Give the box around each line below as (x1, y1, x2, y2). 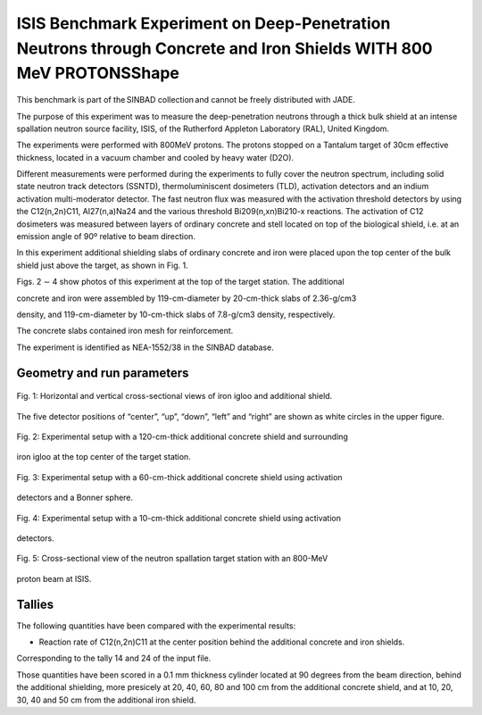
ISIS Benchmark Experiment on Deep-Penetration (16, 13, 391, 33)
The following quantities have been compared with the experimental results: (16, 620, 296, 631)
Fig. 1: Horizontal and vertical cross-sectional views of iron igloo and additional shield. (16, 391, 333, 402)
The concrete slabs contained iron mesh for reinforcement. (16, 326, 234, 337)
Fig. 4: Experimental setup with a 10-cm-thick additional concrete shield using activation (16, 512, 341, 523)
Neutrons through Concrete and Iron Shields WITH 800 (16, 38, 433, 58)
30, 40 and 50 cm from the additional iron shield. (16, 694, 196, 705)
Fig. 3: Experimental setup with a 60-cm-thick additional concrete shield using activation (16, 471, 343, 482)
